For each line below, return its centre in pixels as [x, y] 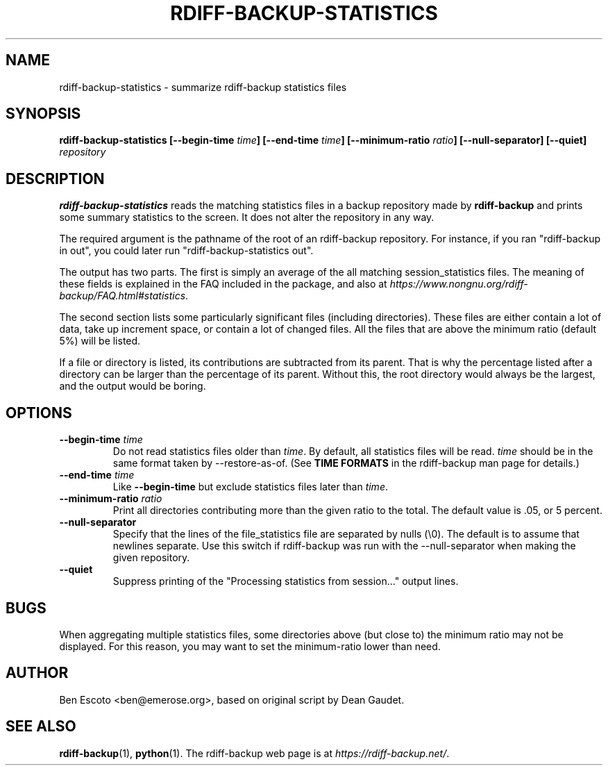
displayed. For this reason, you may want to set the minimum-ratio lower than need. [250, 646]
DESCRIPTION [55, 179]
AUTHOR [37, 673]
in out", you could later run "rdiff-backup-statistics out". [186, 251]
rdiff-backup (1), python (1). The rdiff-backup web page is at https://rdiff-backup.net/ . [254, 753]
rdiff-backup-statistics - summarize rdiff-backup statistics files [203, 87]
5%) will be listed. [100, 341]
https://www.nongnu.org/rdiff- [459, 284]
